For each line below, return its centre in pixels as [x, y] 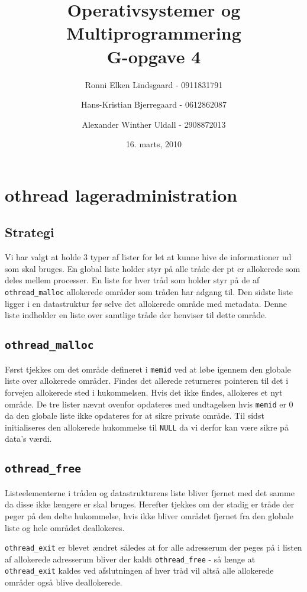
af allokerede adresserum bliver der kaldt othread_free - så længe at [130, 559]
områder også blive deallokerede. [64, 582]
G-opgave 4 [154, 56]
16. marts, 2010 [154, 144]
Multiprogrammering [154, 33]
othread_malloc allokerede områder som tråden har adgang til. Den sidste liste [149, 292]
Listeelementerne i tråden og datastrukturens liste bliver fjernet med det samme [150, 492]
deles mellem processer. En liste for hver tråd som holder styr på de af [132, 280]
